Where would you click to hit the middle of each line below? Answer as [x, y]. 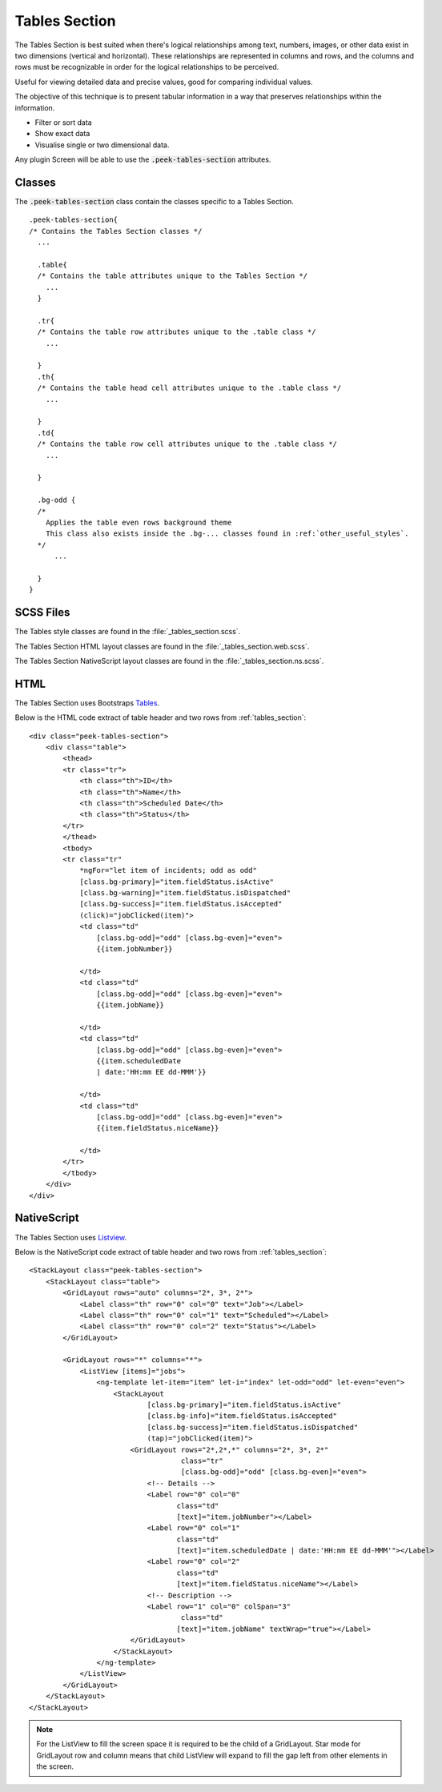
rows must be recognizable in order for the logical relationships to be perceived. [147, 67]
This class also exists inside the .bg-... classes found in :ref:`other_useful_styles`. [227, 534]
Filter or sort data [63, 122]
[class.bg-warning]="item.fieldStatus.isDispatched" [185, 893]
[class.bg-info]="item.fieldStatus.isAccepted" [242, 1416]
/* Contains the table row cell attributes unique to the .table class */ [187, 444]
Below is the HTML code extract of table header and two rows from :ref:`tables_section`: [161, 717]
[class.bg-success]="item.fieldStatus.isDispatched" [253, 1427]
